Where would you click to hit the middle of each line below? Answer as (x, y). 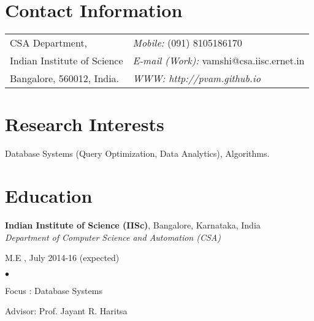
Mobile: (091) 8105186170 (187, 43)
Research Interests (85, 124)
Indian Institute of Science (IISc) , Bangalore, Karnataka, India (133, 225)
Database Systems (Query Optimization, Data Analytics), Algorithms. (137, 153)
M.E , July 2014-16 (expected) (62, 258)
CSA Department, (49, 43)
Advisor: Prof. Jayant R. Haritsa (66, 311)
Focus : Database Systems (54, 290)
